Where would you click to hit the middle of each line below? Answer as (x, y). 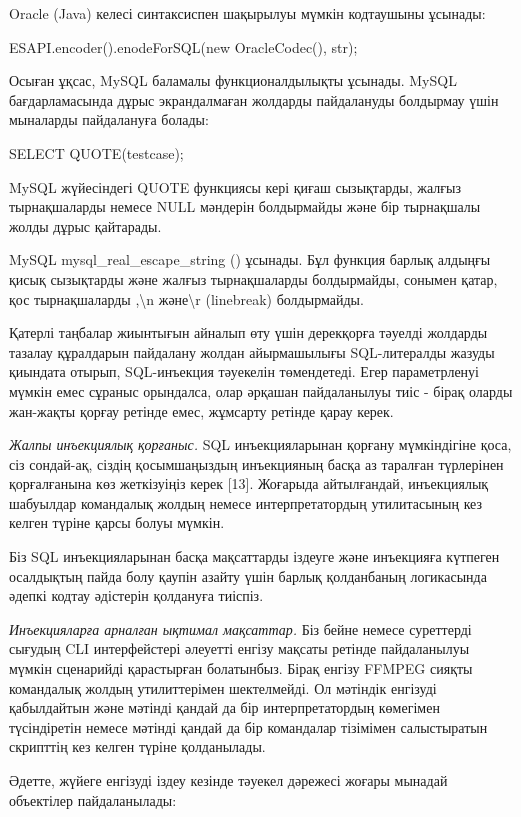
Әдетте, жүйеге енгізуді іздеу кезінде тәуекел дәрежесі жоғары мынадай (228, 780)
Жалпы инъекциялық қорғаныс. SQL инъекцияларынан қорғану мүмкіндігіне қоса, (260, 444)
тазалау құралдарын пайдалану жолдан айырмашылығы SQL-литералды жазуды (252, 351)
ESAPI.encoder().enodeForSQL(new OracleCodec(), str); (183, 46)
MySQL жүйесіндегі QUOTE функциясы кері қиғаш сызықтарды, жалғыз (235, 186)
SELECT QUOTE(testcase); (96, 152)
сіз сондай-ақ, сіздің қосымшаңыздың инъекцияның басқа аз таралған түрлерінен (256, 463)
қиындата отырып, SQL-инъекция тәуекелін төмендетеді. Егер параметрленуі (244, 371)
